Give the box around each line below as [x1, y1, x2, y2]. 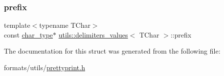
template [4, 20, 30, 30]
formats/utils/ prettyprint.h [4, 62, 85, 72]
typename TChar [39, 20, 90, 30]
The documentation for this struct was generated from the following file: [4, 46, 221, 56]
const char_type [4, 29, 53, 39]
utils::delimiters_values [58, 29, 128, 39]
